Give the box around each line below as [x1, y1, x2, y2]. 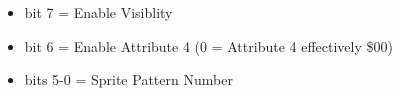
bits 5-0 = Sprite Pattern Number [24, 69, 233, 90]
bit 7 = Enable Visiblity [24, 2, 173, 22]
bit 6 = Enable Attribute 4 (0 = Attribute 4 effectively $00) [24, 35, 393, 56]
